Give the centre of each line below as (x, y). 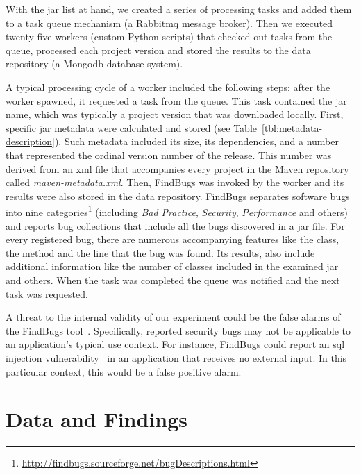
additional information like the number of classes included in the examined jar (172, 266)
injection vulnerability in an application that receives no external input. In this (176, 357)
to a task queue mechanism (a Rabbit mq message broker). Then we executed (169, 23)
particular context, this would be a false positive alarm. (124, 371)
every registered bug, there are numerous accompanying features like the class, (173, 239)
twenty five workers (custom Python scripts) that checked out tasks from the (169, 36)
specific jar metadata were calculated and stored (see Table (131, 127)
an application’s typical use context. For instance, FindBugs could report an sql (175, 344)
